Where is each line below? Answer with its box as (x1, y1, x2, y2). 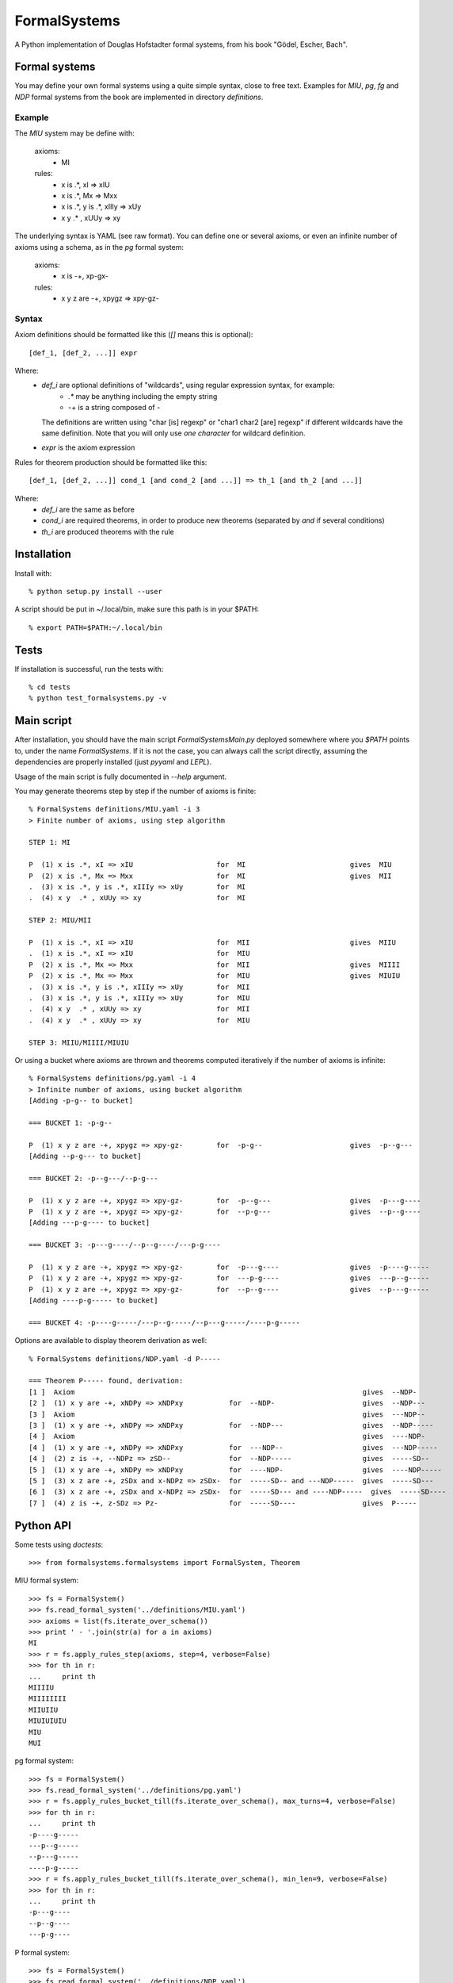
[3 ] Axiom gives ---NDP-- (29, 1410, 425, 1419)
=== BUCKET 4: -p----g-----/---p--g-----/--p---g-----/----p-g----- (29, 1318, 300, 1327)
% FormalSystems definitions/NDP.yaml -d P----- (29, 1354, 221, 1364)
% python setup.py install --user (29, 587, 162, 596)
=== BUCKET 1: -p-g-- (29, 1118, 112, 1127)
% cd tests (29, 683, 71, 692)
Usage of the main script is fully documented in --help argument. (14, 772, 227, 781)
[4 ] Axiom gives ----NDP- (29, 1432, 425, 1441)
